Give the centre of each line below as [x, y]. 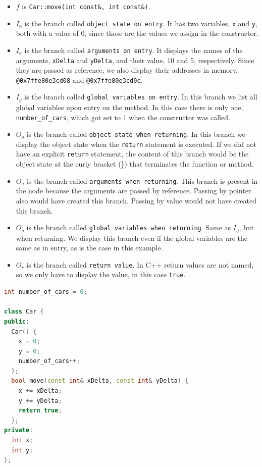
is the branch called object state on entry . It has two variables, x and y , [141, 23]
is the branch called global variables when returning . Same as [129, 227]
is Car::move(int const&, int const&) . [86, 6]
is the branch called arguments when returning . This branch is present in [142, 180]
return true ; [40, 411]
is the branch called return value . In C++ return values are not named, [140, 264]
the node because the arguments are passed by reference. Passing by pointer [134, 191]
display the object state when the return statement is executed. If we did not [136, 144]
